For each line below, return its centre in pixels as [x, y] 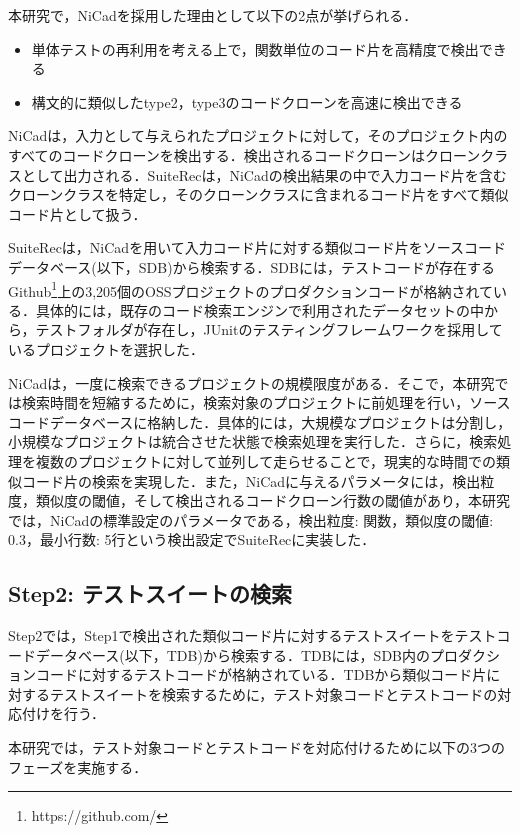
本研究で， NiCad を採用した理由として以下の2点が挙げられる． [213, 15]
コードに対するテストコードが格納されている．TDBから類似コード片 [261, 674]
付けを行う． [63, 713]
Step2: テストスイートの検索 [150, 593]
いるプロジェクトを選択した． [106, 348]
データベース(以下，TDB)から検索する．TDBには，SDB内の [233, 654]
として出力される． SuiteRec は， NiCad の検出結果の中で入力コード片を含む [264, 174]
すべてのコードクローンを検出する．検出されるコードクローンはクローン [244, 154]
